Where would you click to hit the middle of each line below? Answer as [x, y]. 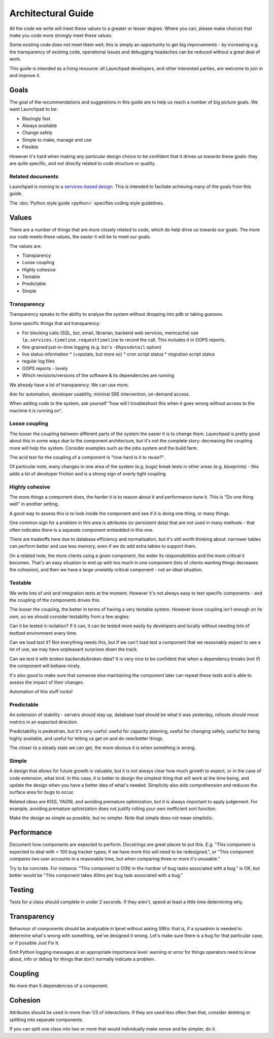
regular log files [39, 361]
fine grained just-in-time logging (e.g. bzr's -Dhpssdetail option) [92, 347]
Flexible [30, 147]
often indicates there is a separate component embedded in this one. [81, 530]
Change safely [37, 133]
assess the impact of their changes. [47, 682]
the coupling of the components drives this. [55, 600]
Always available [40, 125]
